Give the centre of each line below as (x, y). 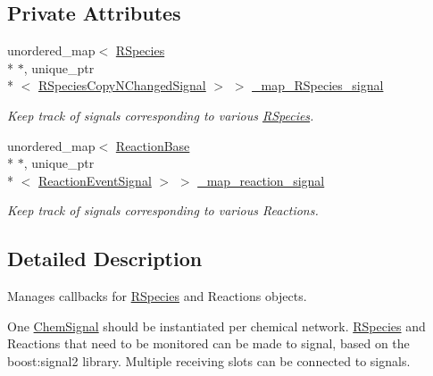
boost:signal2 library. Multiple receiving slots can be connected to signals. (209, 360)
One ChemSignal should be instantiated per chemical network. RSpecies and (216, 326)
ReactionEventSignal (95, 180)
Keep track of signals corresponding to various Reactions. (163, 210)
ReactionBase (153, 145)
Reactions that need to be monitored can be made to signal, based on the (208, 343)
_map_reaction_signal (261, 180)
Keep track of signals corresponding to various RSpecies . (161, 115)
